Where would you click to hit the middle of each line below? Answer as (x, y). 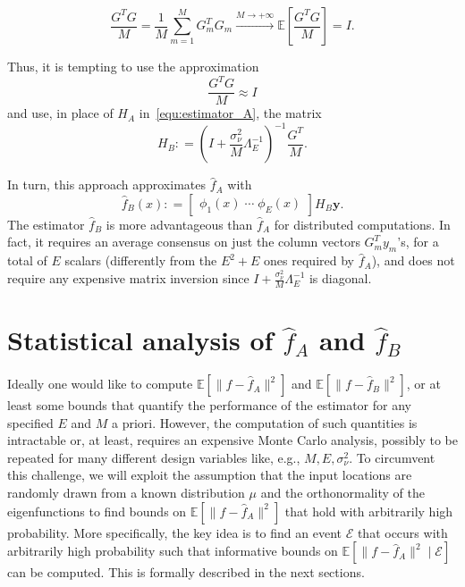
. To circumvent (392, 457)
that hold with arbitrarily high (369, 511)
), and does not (413, 260)
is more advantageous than (179, 224)
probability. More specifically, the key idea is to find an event (174, 532)
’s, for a (418, 242)
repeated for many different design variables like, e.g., (154, 457)
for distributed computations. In (362, 224)
